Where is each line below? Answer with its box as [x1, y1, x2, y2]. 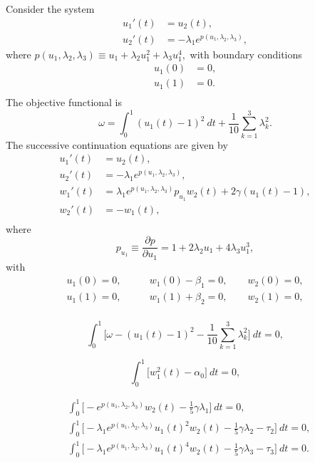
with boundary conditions [190, 46, 302, 61]
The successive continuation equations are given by [6, 137, 228, 152]
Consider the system [6, 1, 95, 16]
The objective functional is [6, 95, 123, 110]
